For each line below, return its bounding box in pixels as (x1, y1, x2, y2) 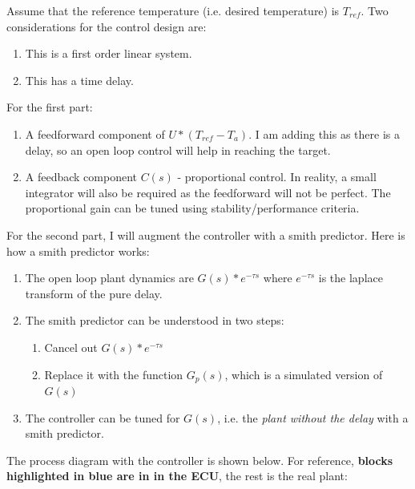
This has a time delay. (25, 71, 134, 88)
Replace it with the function (44, 366, 183, 382)
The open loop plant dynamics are (25, 269, 194, 286)
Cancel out (44, 338, 98, 355)
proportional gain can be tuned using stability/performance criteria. (25, 200, 360, 216)
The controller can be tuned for (25, 409, 180, 426)
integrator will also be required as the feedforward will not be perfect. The (25, 184, 391, 200)
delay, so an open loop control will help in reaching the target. (25, 141, 331, 158)
